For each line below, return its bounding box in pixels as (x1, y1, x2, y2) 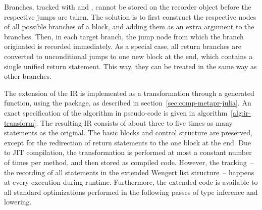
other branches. (4, 71, 51, 81)
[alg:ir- (231, 107, 251, 118)
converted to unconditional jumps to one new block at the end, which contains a (4, 50, 253, 61)
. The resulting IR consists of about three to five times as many (36, 117, 233, 128)
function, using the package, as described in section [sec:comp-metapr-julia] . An (4, 97, 251, 108)
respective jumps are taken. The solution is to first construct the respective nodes (4, 11, 256, 22)
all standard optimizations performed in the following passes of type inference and (4, 186, 258, 197)
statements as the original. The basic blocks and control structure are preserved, (4, 127, 252, 138)
